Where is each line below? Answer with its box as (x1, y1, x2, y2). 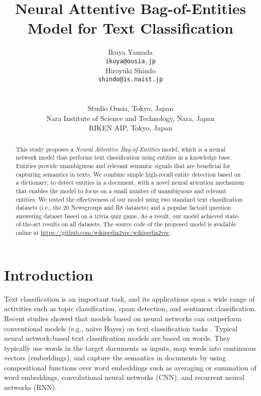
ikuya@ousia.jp (105, 57, 156, 65)
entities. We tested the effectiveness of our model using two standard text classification (16, 195, 243, 203)
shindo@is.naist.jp (98, 76, 163, 83)
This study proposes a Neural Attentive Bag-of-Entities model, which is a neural (16, 145, 226, 153)
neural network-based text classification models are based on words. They (4, 333, 230, 343)
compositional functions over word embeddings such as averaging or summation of (4, 362, 256, 372)
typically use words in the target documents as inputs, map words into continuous (4, 342, 256, 353)
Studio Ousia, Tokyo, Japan (87, 103, 174, 113)
